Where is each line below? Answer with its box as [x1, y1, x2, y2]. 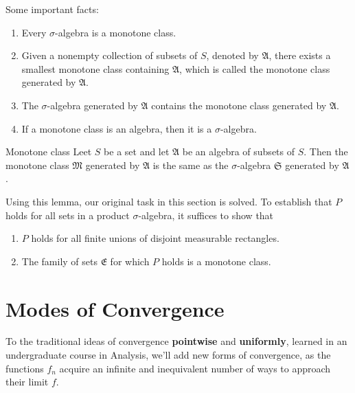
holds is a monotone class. [161, 254, 271, 268]
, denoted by [206, 48, 259, 63]
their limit [5, 374, 49, 389]
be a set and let [104, 144, 170, 159]
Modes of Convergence [5, 294, 225, 322]
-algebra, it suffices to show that [138, 207, 274, 222]
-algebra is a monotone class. [55, 25, 176, 39]
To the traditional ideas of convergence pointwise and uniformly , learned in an [5, 334, 347, 348]
